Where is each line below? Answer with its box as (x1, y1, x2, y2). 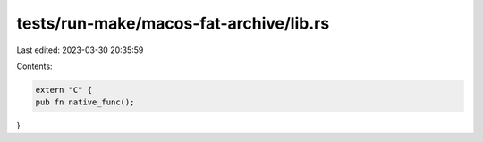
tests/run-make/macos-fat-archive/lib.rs (16, 13, 330, 33)
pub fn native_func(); (35, 97, 135, 107)
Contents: (16, 61, 53, 71)
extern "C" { (35, 85, 93, 95)
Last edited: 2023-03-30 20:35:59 (16, 45, 144, 55)
